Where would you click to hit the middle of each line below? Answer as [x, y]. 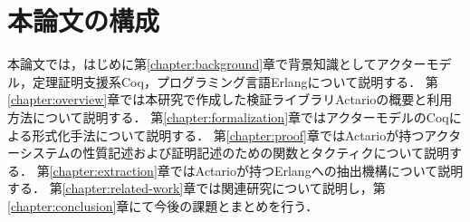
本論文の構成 [84, 20]
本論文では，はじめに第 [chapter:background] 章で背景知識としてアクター [217, 64]
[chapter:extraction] [103, 170]
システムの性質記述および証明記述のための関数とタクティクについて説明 [235, 153]
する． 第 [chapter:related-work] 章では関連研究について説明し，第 [197, 188]
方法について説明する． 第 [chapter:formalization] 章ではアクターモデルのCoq [228, 116]
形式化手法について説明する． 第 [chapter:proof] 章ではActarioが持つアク [240, 135]
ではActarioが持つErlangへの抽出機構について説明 [317, 170]
